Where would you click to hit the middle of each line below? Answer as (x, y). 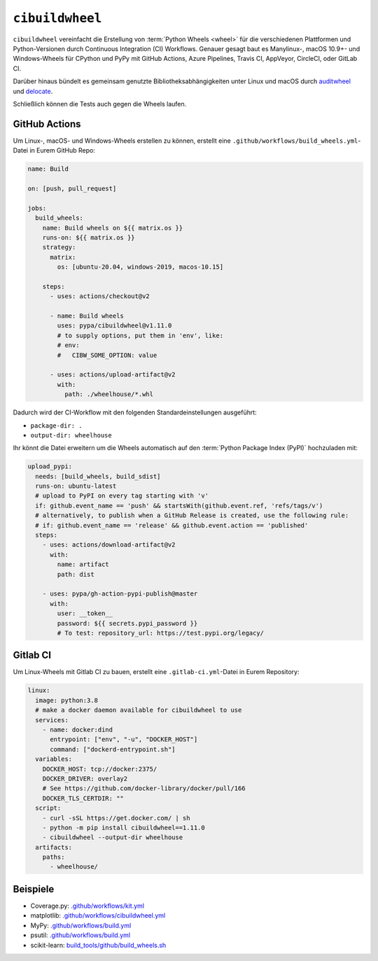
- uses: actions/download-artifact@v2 (109, 545)
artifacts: (54, 847)
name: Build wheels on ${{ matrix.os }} (113, 228)
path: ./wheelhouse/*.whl (109, 394)
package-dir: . (57, 426)
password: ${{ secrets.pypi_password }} (127, 623)
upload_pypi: (50, 467)
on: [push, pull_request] (72, 188)
